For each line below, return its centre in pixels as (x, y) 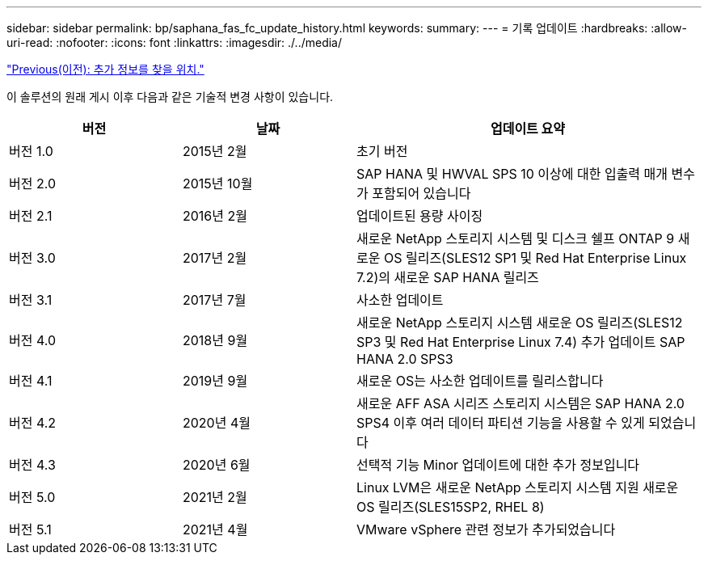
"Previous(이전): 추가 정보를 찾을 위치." (105, 69)
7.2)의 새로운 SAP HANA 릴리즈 (448, 277)
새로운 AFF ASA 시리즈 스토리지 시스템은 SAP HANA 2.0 (520, 403)
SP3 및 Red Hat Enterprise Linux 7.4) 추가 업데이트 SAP (521, 342)
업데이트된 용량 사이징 (420, 216)
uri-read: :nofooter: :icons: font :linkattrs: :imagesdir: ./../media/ (175, 42)
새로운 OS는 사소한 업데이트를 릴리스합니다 (480, 381)
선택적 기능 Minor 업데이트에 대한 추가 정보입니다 (498, 465)
